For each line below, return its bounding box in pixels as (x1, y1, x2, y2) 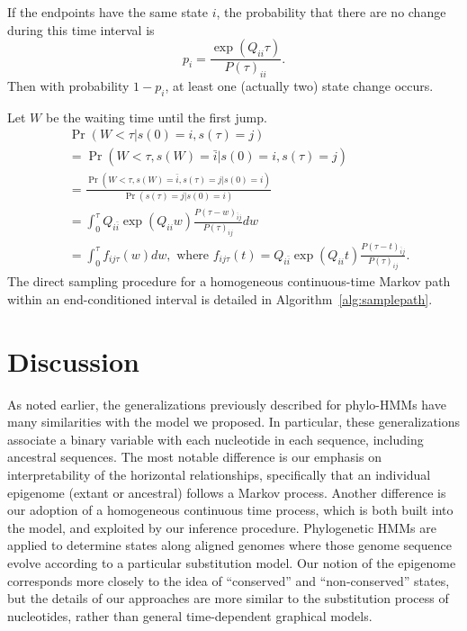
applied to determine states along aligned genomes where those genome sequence (7, 536, 452, 554)
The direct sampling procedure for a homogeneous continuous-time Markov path (7, 272, 451, 291)
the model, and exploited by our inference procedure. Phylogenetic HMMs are (7, 518, 436, 536)
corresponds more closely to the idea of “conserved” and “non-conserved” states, (7, 571, 450, 590)
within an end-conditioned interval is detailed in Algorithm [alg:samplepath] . (7, 289, 433, 308)
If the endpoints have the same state (7, 3, 209, 21)
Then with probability (7, 77, 130, 95)
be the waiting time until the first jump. (45, 107, 267, 126)
